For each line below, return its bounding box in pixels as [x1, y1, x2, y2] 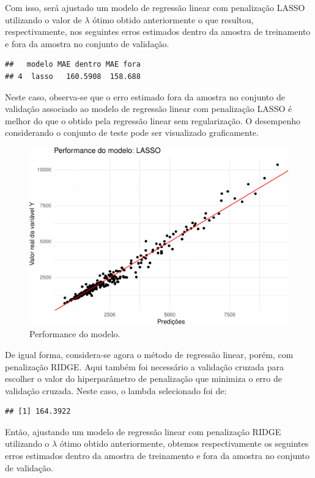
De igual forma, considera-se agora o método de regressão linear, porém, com [5, 348, 294, 360]
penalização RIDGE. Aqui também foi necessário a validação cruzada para [5, 360, 284, 373]
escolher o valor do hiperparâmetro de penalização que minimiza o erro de [5, 372, 282, 385]
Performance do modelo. [29, 327, 120, 340]
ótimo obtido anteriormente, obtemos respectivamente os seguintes [59, 437, 309, 450]
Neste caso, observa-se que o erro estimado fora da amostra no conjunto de [5, 90, 285, 103]
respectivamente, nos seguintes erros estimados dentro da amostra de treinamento [5, 25, 311, 38]
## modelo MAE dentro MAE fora [5, 60, 141, 69]
